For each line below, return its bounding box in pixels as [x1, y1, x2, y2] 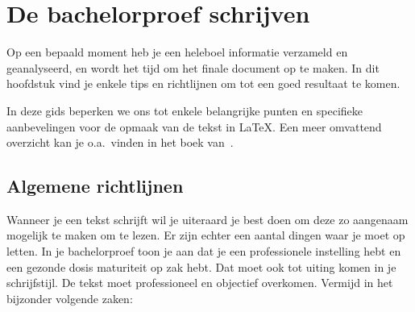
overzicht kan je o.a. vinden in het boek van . [6, 134, 234, 151]
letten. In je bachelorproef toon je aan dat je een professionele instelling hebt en [6, 243, 401, 260]
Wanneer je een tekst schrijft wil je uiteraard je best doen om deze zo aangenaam [6, 210, 409, 227]
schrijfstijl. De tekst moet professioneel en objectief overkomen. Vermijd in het [6, 274, 393, 291]
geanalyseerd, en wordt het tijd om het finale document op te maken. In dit [6, 59, 380, 76]
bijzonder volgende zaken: [6, 289, 133, 306]
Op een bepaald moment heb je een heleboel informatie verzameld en [6, 44, 348, 60]
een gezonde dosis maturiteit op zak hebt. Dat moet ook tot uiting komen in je [6, 258, 396, 275]
